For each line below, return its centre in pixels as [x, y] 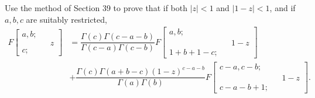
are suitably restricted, [66, 19]
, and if [283, 8]
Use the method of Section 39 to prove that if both [96, 8]
